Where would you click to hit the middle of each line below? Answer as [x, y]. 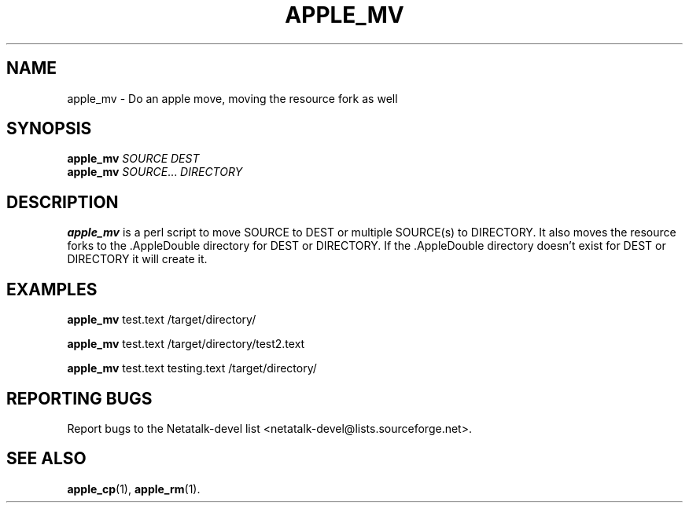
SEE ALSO [46, 459]
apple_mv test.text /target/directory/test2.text [186, 344]
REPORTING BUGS [79, 398]
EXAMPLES [52, 289]
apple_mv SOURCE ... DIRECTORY [155, 172]
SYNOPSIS [49, 129]
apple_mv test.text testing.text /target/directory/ [192, 368]
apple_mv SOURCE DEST [133, 159]
